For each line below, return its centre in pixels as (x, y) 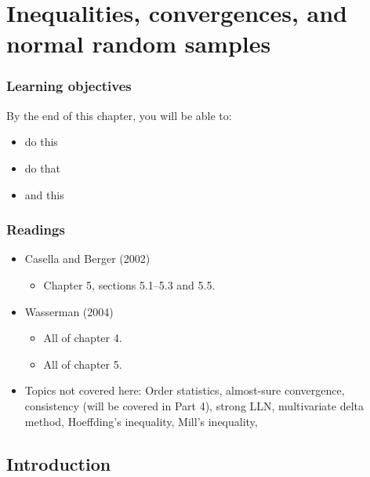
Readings (36, 229)
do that (42, 167)
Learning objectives (69, 86)
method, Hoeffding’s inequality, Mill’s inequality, (141, 421)
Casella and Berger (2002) (87, 259)
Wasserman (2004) (69, 311)
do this (41, 142)
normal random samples (139, 44)
